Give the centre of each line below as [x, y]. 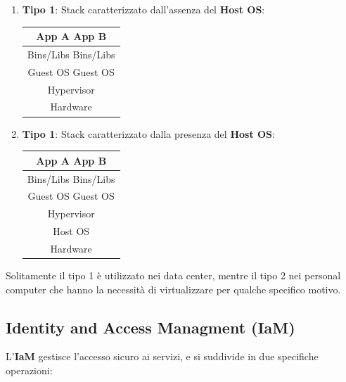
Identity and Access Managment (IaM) [150, 327]
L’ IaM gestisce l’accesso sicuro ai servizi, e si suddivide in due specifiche [162, 356]
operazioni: [29, 370]
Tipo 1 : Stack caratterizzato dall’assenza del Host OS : [143, 9]
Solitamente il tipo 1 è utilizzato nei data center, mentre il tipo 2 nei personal [173, 275]
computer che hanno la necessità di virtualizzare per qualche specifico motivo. [173, 289]
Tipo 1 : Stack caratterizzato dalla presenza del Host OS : [148, 133]
